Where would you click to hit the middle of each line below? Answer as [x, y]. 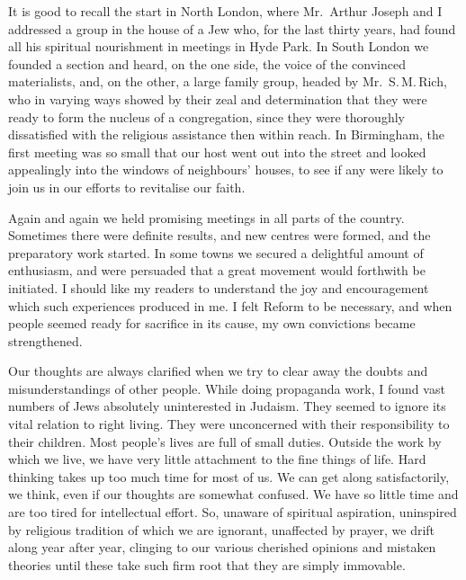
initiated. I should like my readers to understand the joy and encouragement [219, 287]
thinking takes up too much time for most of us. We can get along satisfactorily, [229, 476]
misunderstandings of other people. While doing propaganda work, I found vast [227, 388]
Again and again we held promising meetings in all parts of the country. [206, 217]
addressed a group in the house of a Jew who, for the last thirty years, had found [232, 28]
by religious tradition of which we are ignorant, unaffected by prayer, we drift [222, 529]
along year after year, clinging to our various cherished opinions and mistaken [222, 547]
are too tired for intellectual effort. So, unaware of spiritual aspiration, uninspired [233, 512]
